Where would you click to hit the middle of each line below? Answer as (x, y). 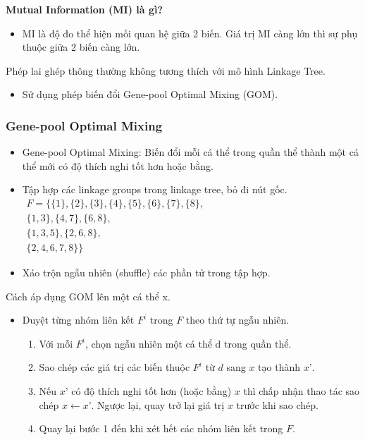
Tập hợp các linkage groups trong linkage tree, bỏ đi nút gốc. (155, 189)
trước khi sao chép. (277, 404)
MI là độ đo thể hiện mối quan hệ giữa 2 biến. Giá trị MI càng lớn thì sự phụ (190, 33)
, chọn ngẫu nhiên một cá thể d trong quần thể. (188, 343)
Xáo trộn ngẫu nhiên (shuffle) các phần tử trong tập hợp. (146, 273)
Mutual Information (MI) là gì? (85, 9)
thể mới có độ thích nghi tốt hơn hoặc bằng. (118, 165)
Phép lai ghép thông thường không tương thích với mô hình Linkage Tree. (166, 70)
